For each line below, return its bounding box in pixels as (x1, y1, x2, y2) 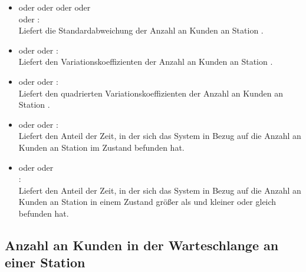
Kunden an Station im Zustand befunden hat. (18, 141, 185, 153)
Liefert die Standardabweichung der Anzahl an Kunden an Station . (18, 24, 264, 37)
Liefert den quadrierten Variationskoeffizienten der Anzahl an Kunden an (18, 87, 283, 99)
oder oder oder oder (18, 1, 91, 13)
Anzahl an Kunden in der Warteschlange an (5, 235, 279, 254)
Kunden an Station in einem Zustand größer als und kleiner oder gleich (18, 195, 277, 208)
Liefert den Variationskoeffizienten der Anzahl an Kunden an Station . (18, 55, 273, 68)
